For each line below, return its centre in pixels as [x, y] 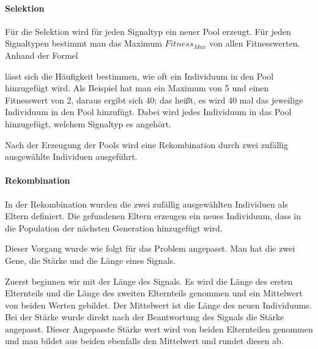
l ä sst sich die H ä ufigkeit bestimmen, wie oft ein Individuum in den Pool [139, 76]
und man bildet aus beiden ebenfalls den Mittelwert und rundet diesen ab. [144, 341]
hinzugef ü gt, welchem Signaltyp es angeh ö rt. [88, 123]
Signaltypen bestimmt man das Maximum [83, 43]
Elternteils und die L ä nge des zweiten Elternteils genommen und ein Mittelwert [154, 293]
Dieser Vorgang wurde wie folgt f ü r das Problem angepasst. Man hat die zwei [150, 248]
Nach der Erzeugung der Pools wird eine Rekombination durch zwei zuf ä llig [146, 144]
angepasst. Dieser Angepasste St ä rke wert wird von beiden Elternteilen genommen [159, 328]
